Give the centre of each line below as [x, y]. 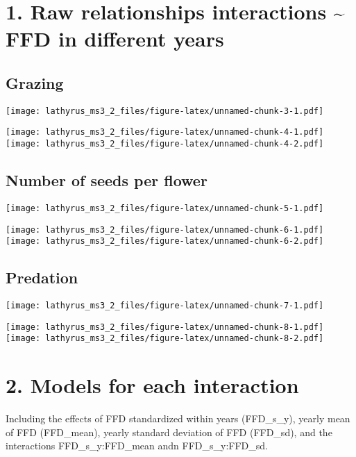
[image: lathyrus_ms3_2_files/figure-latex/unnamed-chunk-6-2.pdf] [165, 241]
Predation [42, 277]
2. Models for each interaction [152, 385]
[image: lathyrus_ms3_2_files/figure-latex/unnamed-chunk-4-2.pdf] [165, 144]
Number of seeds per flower [107, 180]
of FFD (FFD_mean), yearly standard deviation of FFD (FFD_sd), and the [169, 432]
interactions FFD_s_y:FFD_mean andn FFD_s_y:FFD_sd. [137, 446]
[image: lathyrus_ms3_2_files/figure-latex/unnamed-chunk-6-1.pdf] [165, 230]
